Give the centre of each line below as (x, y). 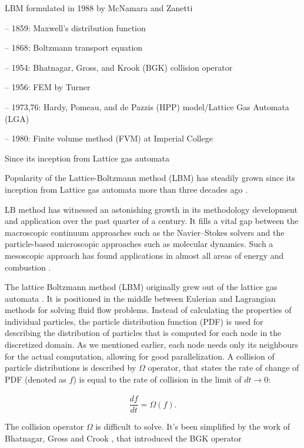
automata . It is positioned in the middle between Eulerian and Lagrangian (140, 298)
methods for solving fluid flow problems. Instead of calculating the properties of (148, 310)
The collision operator (44, 426)
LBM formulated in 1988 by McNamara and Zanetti (99, 8)
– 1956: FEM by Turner (48, 87)
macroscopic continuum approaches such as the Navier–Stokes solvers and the (145, 232)
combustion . (28, 267)
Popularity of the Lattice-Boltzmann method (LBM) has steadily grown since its (150, 178)
